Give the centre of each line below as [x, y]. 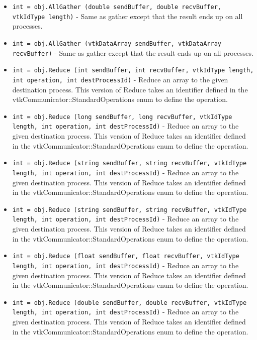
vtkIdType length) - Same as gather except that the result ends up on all [127, 16]
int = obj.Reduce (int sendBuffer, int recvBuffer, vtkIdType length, [133, 71]
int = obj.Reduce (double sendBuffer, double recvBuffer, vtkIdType [130, 303]
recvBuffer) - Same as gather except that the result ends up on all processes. [133, 52]
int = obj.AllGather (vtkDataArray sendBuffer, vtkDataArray [117, 43]
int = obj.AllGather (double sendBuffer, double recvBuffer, [117, 7]
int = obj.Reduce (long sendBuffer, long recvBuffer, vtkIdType [122, 117]
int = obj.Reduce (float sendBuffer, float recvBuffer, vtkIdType [126, 256]
